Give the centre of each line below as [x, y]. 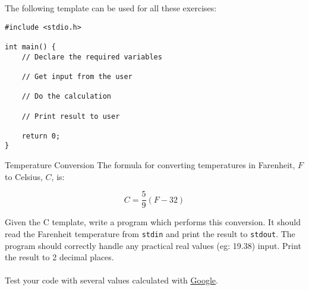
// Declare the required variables [92, 57]
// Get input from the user [77, 76]
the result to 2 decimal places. [59, 257]
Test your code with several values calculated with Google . [111, 280]
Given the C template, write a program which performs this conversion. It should [153, 222]
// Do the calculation [66, 97]
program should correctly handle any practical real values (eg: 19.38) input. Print [153, 245]
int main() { [30, 47]
